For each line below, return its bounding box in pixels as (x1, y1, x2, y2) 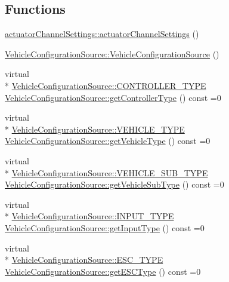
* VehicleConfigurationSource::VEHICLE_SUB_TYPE (5, 166, 208, 179)
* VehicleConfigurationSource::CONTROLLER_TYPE (5, 79, 206, 91)
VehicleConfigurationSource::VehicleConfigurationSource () (5, 47, 219, 60)
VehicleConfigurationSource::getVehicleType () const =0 (5, 134, 211, 147)
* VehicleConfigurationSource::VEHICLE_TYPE (5, 122, 185, 135)
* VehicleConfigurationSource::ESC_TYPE (5, 253, 163, 266)
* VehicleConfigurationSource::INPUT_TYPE (5, 210, 174, 222)
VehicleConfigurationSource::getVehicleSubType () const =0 (5, 178, 224, 191)
